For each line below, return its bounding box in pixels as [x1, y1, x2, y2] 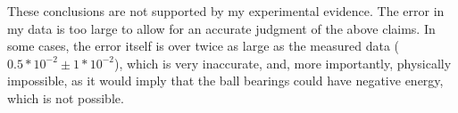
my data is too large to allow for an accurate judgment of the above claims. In [7, 19, 436, 37]
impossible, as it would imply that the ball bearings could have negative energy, [7, 71, 444, 90]
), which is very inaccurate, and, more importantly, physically [113, 53, 452, 72]
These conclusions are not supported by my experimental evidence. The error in [7, 2, 445, 20]
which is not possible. [7, 88, 124, 107]
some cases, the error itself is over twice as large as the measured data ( [7, 36, 400, 55]
